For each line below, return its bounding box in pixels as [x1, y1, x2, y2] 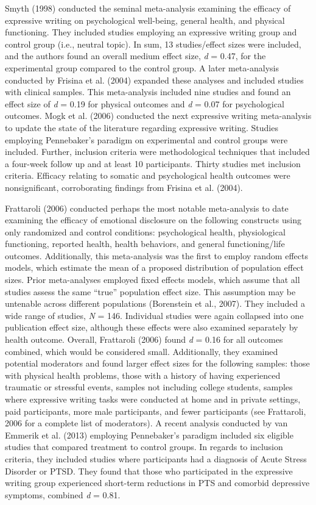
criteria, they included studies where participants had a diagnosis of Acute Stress [5, 452, 307, 465]
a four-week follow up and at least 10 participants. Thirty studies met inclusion [5, 157, 301, 170]
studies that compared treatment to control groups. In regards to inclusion [5, 440, 283, 453]
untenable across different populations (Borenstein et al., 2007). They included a [5, 297, 305, 310]
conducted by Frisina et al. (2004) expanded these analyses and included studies [5, 73, 304, 86]
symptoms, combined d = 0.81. [5, 488, 121, 501]
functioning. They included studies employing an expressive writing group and [5, 26, 297, 38]
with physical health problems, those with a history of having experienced [5, 368, 281, 381]
